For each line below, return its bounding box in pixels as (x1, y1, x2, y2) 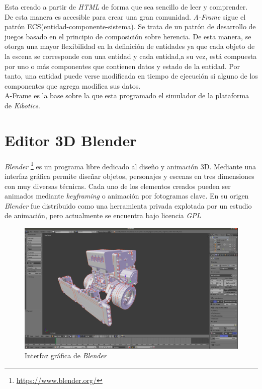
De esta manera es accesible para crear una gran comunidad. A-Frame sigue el (5, 11, 246, 22)
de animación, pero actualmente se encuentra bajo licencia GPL (5, 210, 201, 221)
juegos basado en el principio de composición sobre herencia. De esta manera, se (5, 31, 251, 41)
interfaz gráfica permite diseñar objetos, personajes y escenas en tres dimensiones (5, 170, 254, 181)
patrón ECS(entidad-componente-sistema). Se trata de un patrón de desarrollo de (5, 21, 256, 32)
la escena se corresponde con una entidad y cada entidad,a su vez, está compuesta (5, 50, 257, 61)
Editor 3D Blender (5, 129, 137, 150)
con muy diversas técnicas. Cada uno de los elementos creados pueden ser (5, 180, 231, 191)
